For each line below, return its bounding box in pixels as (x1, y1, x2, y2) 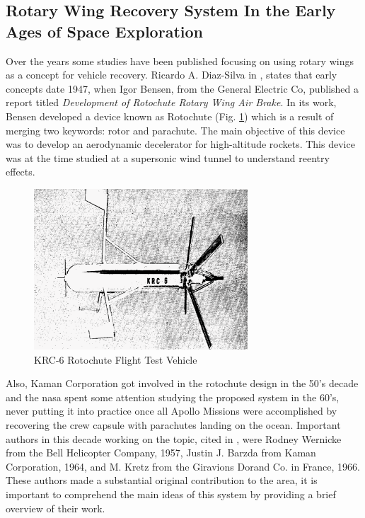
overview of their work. (6, 500, 105, 515)
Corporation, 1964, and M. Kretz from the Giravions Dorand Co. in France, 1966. (6, 459, 361, 473)
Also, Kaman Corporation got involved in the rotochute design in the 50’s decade (6, 376, 359, 391)
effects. (6, 164, 35, 179)
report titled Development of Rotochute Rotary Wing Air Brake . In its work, (6, 95, 337, 110)
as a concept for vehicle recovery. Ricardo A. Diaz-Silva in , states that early (6, 67, 337, 82)
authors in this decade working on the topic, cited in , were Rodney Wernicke (6, 431, 342, 446)
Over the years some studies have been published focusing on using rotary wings (6, 53, 354, 68)
